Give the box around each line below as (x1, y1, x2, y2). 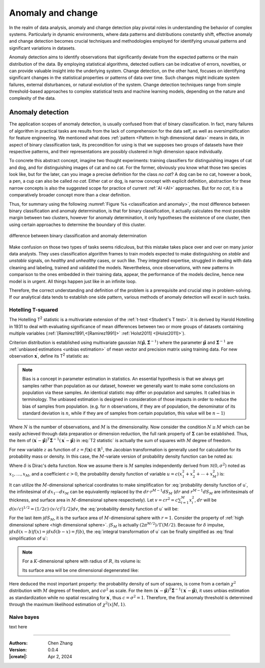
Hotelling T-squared (9, 306, 58, 313)
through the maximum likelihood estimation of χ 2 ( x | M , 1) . (9, 601, 126, 608)
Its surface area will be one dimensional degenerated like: (22, 567, 139, 573)
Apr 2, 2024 (48, 654, 72, 660)
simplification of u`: (9, 535, 48, 541)
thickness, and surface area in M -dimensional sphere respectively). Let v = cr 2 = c (9, 497, 179, 503)
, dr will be (194, 497, 217, 503)
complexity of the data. (9, 95, 56, 101)
